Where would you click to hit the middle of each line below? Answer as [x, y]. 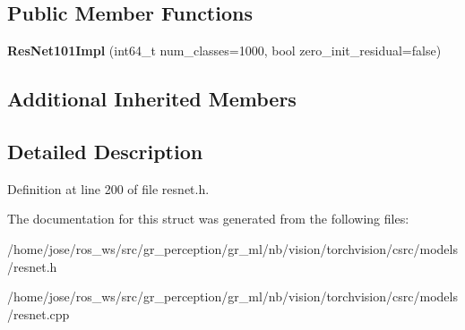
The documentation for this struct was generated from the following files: [208, 219]
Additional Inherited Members [152, 99]
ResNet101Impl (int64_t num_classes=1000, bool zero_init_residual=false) [224, 51]
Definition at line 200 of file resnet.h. [108, 188]
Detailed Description [105, 151]
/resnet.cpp [39, 313]
